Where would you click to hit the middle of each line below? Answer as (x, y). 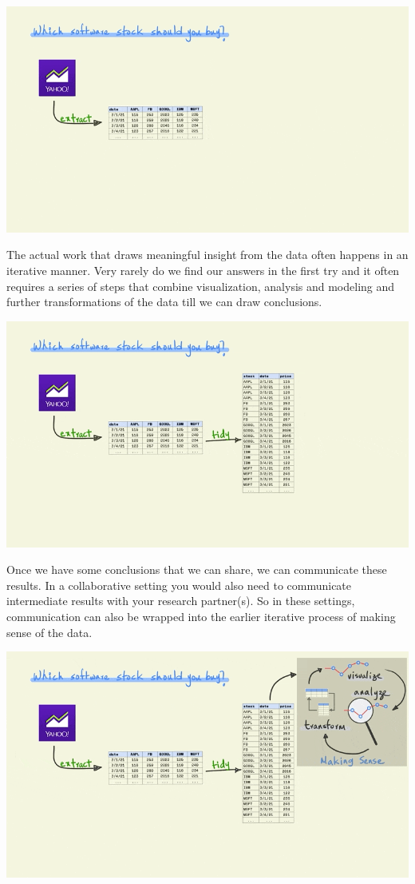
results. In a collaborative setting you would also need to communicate (179, 585)
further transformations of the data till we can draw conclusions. (164, 302)
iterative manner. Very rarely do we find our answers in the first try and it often (203, 271)
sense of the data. (49, 632)
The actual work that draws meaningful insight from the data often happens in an (207, 255)
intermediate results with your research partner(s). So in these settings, (181, 601)
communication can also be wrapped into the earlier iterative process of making (201, 617)
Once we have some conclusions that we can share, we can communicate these (197, 569)
